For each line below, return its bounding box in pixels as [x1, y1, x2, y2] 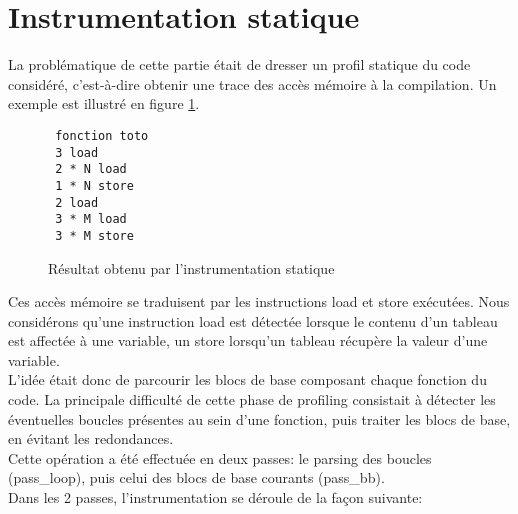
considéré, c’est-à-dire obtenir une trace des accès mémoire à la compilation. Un [8, 73, 497, 94]
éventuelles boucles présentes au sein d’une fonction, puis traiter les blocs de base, [8, 408, 511, 429]
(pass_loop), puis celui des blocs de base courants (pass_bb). [8, 467, 385, 488]
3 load [55, 145, 99, 160]
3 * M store [55, 228, 134, 243]
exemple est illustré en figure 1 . [8, 93, 200, 114]
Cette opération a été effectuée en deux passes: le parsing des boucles [8, 447, 432, 468]
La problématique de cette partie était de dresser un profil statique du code [8, 54, 471, 75]
